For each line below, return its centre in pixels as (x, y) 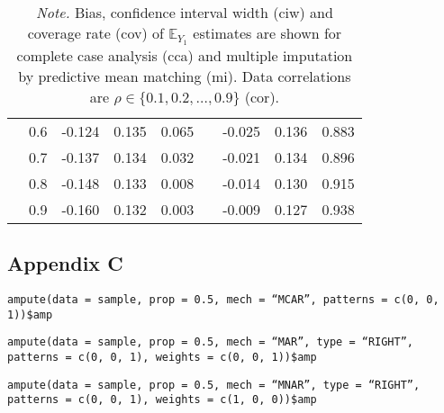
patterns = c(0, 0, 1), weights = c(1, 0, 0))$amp (162, 400)
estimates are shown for (267, 33)
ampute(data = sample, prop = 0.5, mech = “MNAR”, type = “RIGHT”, (214, 385)
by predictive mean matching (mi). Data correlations (185, 76)
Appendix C (65, 263)
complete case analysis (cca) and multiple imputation (185, 55)
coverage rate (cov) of (95, 33)
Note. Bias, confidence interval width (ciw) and (184, 12)
